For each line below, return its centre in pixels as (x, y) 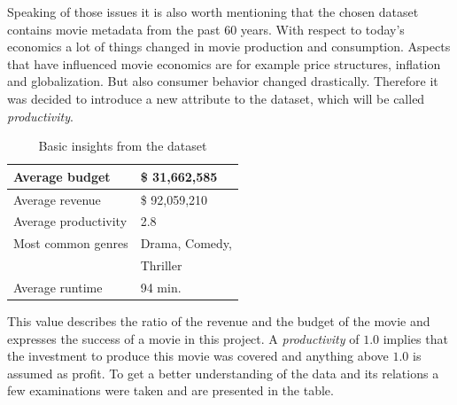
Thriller (161, 265)
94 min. (161, 287)
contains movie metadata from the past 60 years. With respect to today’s (206, 29)
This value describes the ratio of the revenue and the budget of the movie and (219, 321)
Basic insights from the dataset (123, 146)
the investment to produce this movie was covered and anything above (198, 356)
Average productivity (70, 221)
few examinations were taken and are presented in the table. (170, 390)
